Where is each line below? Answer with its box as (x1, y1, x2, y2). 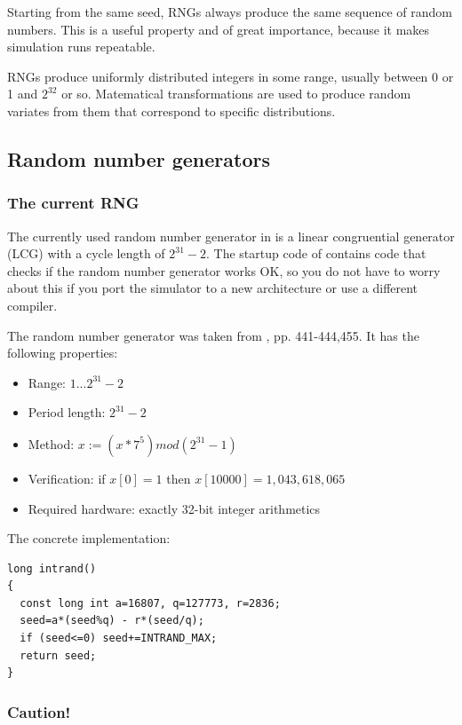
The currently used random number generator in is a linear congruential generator (7, 226, 455, 245)
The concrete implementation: (7, 529, 171, 548)
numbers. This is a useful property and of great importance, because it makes (7, 20, 430, 38)
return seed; (20, 649, 97, 662)
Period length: (28, 403, 106, 422)
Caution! (7, 700, 71, 722)
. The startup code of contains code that (205, 244, 426, 263)
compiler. (7, 296, 58, 314)
